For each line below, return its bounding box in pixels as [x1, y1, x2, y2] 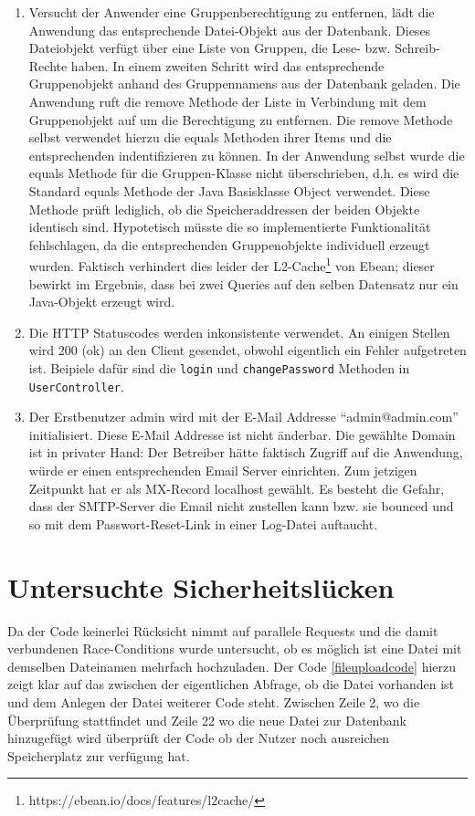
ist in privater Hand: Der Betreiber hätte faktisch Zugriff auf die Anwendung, [28, 443, 463, 462]
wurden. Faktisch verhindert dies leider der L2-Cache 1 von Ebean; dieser [28, 254, 435, 275]
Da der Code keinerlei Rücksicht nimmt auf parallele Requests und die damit [7, 621, 438, 640]
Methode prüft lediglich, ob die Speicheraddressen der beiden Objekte [28, 199, 420, 218]
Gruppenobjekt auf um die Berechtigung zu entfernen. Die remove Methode [28, 110, 453, 129]
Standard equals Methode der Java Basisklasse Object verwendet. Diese [28, 181, 430, 200]
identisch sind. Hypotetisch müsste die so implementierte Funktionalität [28, 217, 431, 236]
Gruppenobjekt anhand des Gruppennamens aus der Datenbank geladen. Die [28, 74, 460, 93]
